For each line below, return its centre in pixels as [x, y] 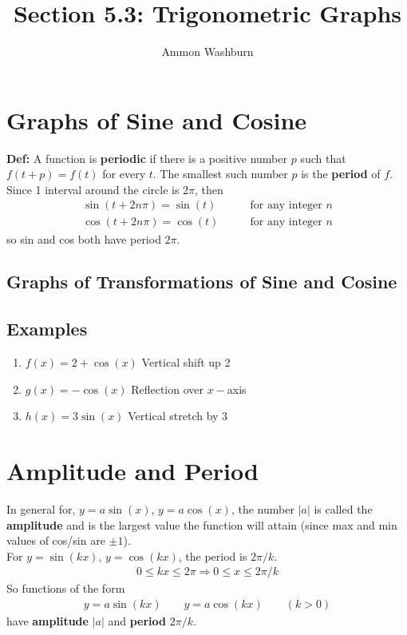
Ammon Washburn [207, 52]
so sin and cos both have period [84, 238]
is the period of [341, 174]
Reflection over [168, 389]
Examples [47, 329]
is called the [343, 508]
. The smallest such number [220, 174]
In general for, [41, 508]
